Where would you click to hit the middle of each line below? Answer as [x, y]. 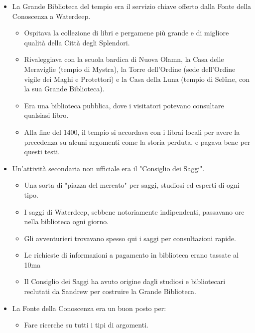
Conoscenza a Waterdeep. [51, 16]
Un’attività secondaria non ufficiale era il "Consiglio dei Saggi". [108, 168]
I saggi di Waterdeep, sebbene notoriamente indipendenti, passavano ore [134, 211]
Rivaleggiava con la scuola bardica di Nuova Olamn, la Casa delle [124, 59]
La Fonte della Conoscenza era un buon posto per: [89, 308]
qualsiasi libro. [46, 115]
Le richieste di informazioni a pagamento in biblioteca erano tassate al [131, 255]
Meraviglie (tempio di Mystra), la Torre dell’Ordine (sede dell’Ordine [130, 69]
